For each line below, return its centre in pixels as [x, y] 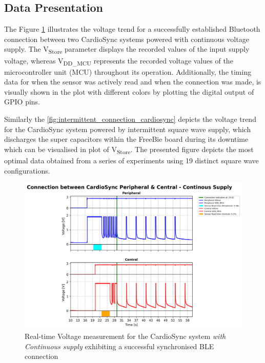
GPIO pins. [22, 102]
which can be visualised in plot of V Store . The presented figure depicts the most [129, 150]
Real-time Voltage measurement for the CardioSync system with [125, 336]
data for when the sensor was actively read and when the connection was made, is [133, 82]
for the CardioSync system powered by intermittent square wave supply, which [128, 129]
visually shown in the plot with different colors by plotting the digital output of [129, 91]
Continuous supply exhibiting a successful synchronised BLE [119, 346]
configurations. [27, 170]
